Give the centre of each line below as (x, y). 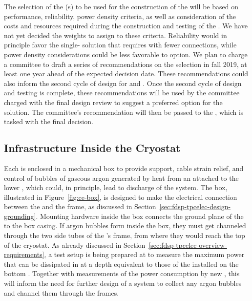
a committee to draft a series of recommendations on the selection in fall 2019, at (126, 64)
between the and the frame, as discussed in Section (80, 206)
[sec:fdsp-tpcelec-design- (195, 206)
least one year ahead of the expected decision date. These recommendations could (126, 74)
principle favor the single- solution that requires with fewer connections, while (120, 45)
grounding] (20, 216)
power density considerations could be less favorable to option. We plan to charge (126, 54)
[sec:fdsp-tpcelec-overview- (188, 245)
